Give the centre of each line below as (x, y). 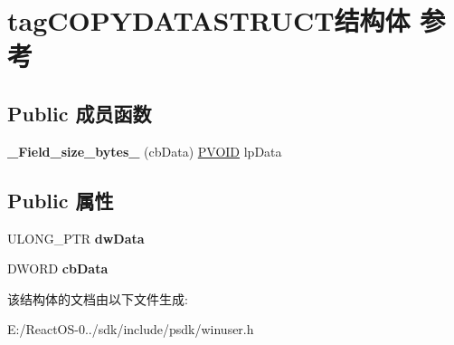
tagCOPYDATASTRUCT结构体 (209, 20)
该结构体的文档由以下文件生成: (98, 298)
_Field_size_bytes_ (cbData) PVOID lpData (145, 151)
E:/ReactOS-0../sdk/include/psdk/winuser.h (131, 329)
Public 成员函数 (80, 113)
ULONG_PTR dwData (76, 238)
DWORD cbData (58, 268)
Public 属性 (61, 200)
